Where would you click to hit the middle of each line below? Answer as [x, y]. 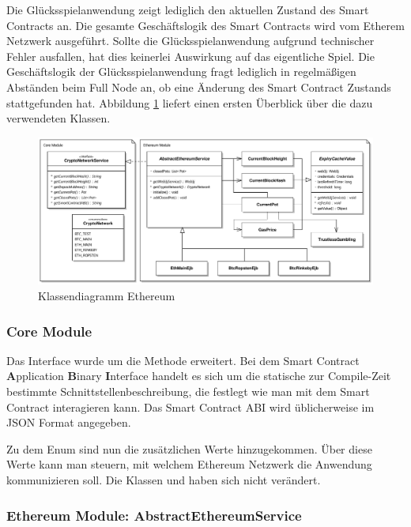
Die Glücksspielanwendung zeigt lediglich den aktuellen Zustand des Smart [188, 9]
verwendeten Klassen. [58, 118]
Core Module [49, 331]
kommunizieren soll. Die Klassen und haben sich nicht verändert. [164, 480]
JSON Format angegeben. [69, 422]
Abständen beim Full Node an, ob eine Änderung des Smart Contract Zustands [199, 87]
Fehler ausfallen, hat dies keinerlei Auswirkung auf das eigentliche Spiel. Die [190, 56]
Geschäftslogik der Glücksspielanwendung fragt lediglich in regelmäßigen [181, 72]
